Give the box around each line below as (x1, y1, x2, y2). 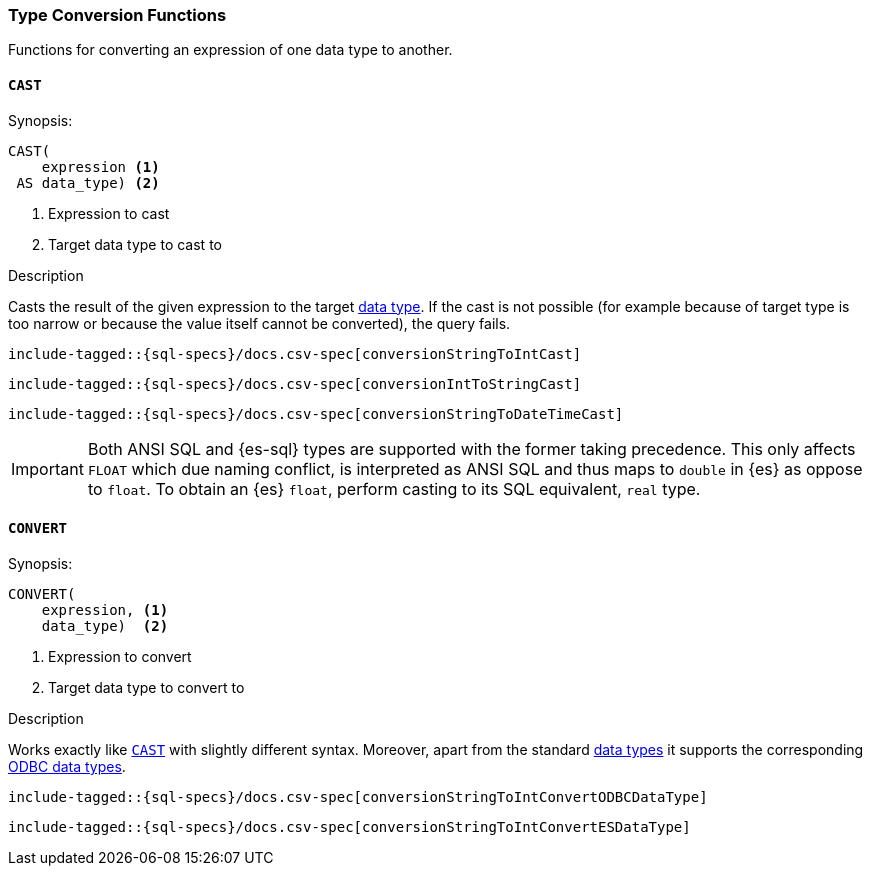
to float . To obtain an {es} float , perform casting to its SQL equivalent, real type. (87, 478, 701, 499)
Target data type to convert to (48, 678, 245, 696)
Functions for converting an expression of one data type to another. (8, 41, 453, 59)
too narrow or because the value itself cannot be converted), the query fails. (8, 314, 511, 332)
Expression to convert (48, 647, 192, 665)
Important (11, 458, 84, 479)
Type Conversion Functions (8, 5, 227, 25)
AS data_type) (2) (16, 174, 160, 191)
